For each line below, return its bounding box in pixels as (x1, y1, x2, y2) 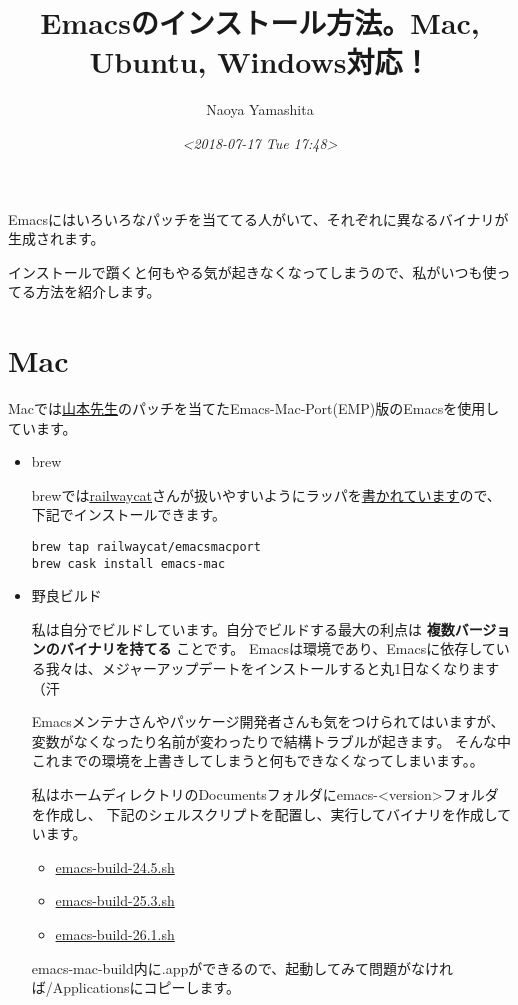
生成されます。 (8, 228, 105, 249)
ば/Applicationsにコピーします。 (31, 977, 241, 998)
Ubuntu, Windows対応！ (89, 41, 431, 82)
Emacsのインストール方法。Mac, (40, 2, 480, 43)
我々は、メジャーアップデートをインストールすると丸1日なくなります (45, 658, 500, 679)
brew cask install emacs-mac (31, 556, 226, 571)
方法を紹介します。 (35, 281, 161, 302)
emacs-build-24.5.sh (55, 856, 175, 877)
